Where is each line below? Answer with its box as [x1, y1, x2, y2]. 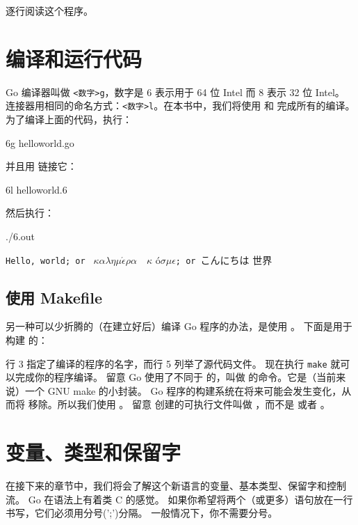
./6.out [6, 229, 35, 243]
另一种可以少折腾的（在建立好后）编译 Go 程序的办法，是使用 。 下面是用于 [6, 319, 352, 334]
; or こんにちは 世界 [175, 252, 272, 267]
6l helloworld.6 [6, 182, 67, 196]
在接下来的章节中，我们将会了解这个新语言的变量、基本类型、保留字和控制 [6, 478, 346, 493]
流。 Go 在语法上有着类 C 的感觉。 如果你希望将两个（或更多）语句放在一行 [6, 492, 353, 506]
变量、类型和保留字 [6, 438, 181, 467]
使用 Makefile [6, 286, 103, 308]
